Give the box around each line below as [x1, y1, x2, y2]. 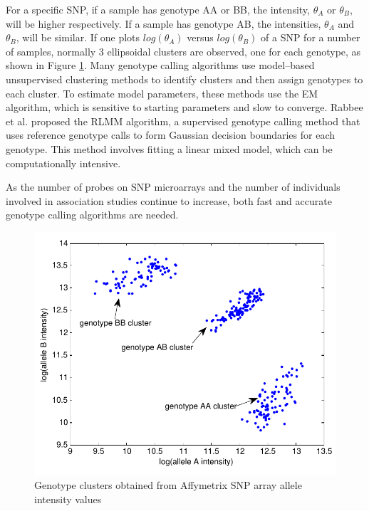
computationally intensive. [6, 155, 121, 170]
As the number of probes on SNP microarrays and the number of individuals [6, 179, 341, 194]
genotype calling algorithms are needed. [6, 207, 179, 222]
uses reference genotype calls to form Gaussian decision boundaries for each [6, 127, 336, 142]
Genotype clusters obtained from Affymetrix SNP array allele [34, 478, 302, 492]
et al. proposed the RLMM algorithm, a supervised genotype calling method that [6, 113, 360, 128]
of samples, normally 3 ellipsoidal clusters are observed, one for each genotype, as [6, 43, 361, 58]
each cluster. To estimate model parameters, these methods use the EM [6, 85, 318, 100]
